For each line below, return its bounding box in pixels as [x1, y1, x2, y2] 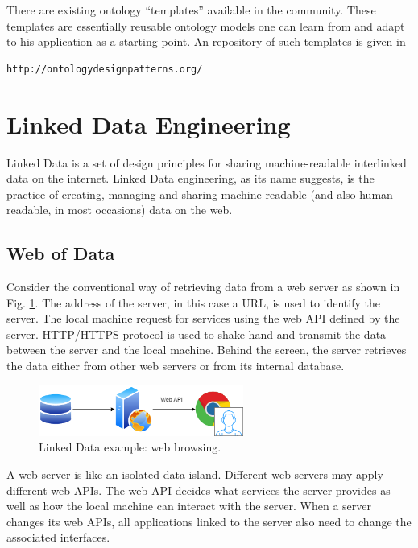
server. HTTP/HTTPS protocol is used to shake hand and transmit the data [6, 325, 387, 342]
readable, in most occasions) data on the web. [6, 201, 233, 218]
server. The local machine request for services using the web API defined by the [6, 310, 400, 327]
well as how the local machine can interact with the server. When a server [6, 497, 372, 514]
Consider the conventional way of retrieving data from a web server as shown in [6, 278, 400, 295]
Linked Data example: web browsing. [39, 439, 221, 455]
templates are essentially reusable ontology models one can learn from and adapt [6, 17, 405, 34]
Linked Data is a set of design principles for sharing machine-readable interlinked [6, 154, 407, 171]
